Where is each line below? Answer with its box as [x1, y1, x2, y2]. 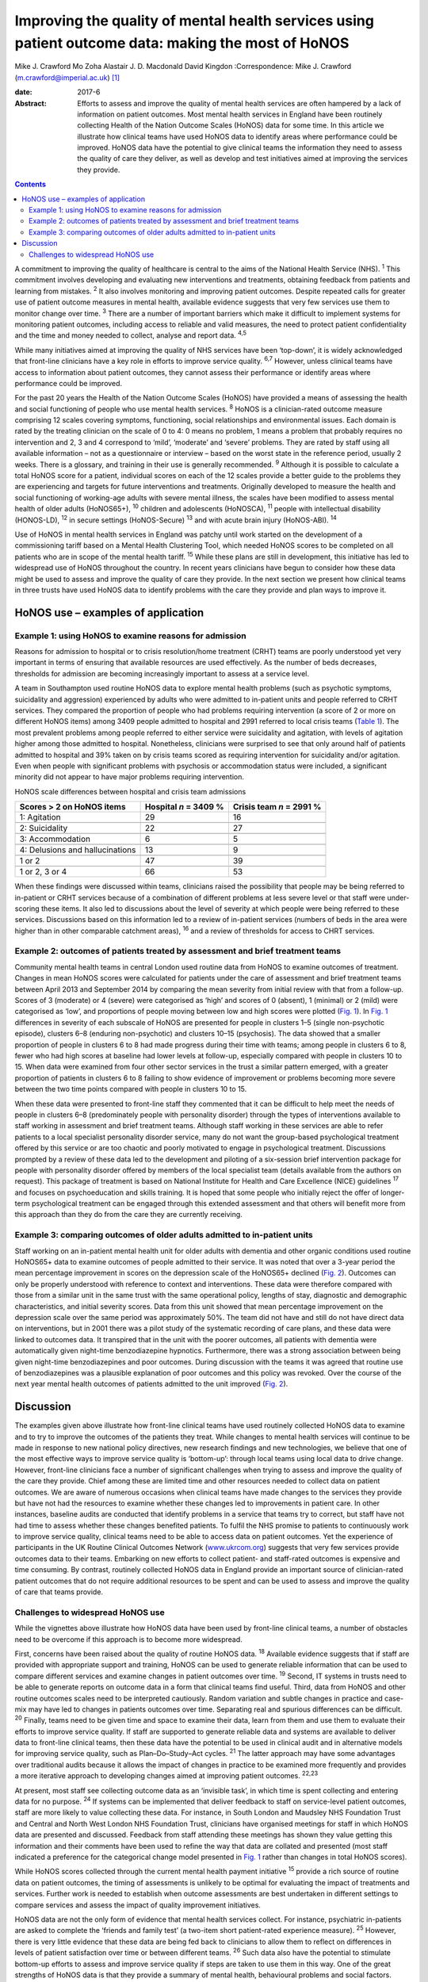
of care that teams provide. [14, 1587, 103, 1597]
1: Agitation [19, 812, 61, 823]
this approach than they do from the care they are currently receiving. [14, 1210, 243, 1219]
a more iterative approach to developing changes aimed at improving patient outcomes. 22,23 [14, 1770, 319, 1781]
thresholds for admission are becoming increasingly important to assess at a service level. [14, 668, 309, 678]
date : [14, 87, 32, 97]
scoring [14, 904, 40, 913]
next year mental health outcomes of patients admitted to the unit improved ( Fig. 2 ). [14, 1379, 289, 1389]
